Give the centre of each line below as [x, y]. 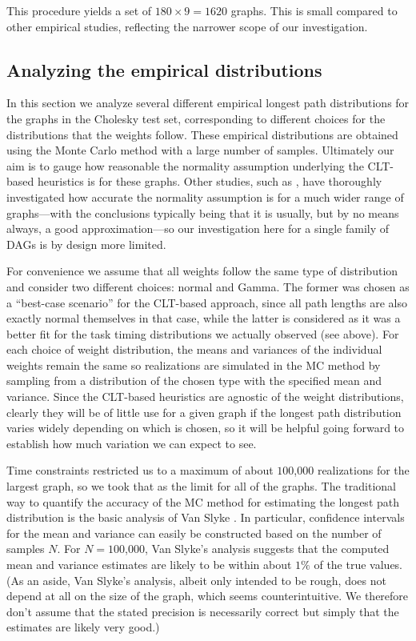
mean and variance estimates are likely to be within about [149, 565]
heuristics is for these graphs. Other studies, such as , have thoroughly [210, 181]
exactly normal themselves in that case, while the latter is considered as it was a [204, 318]
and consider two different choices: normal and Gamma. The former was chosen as [208, 286]
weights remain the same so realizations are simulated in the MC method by [194, 365]
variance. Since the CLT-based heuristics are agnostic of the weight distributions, [205, 397]
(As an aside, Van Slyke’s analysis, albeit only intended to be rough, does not [196, 580]
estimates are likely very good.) [83, 627]
